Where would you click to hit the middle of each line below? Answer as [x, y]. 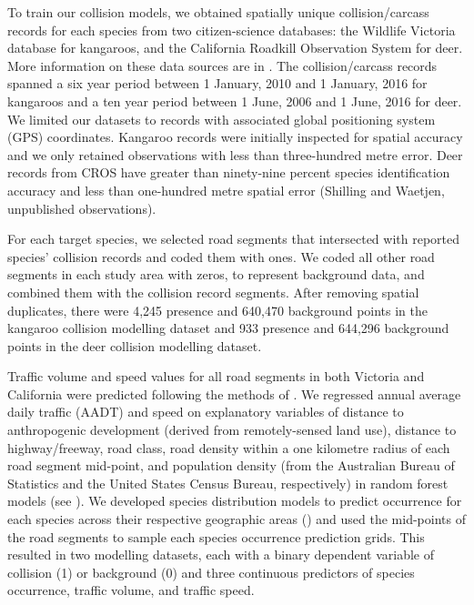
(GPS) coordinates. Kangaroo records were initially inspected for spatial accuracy [235, 137]
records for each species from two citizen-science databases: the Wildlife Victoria [232, 30]
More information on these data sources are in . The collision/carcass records [222, 65]
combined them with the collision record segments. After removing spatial [213, 292]
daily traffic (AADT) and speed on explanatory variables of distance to [206, 412]
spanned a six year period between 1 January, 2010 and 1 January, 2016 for [217, 83]
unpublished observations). [82, 208]
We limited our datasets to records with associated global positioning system [222, 119]
